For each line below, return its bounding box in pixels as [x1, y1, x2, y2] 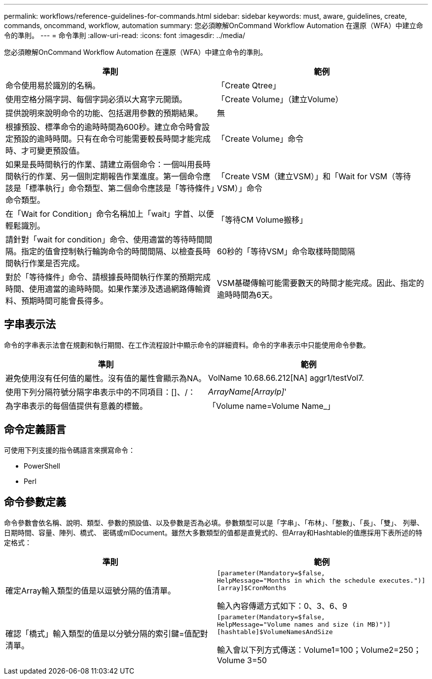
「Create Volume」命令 [217, 134, 304, 144]
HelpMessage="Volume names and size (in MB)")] [217, 620, 391, 628]
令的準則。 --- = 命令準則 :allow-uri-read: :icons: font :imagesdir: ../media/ [4, 31, 246, 40]
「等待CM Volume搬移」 [217, 215, 308, 225]
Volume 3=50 [217, 655, 267, 665]
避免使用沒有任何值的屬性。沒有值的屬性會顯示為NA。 [5, 373, 207, 383]
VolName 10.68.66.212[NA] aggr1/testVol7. [208, 372, 364, 383]
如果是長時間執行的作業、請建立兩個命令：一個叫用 [5, 160, 195, 169]
